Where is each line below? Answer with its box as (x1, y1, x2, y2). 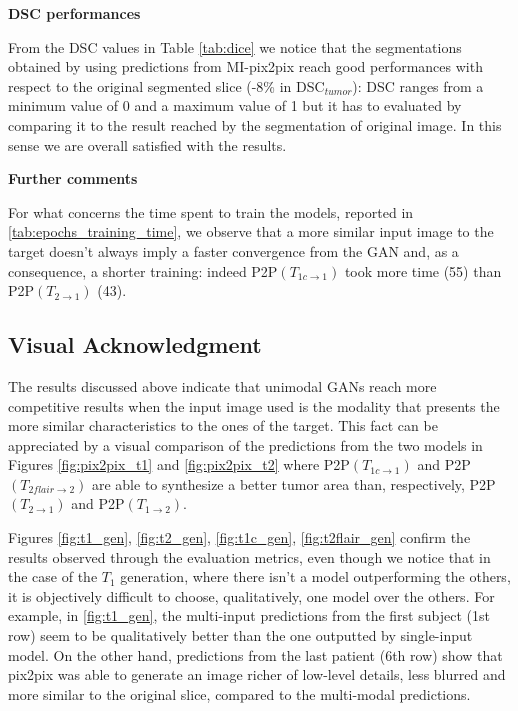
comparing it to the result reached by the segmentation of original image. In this (8, 114, 502, 135)
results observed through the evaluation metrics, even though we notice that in (8, 546, 491, 567)
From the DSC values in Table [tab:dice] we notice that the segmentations (8, 36, 462, 57)
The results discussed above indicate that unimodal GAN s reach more (8, 375, 437, 396)
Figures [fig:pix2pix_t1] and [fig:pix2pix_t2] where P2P (8, 454, 350, 475)
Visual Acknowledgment (8, 329, 262, 360)
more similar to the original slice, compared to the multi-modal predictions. (8, 683, 471, 704)
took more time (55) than (344, 260, 502, 281)
